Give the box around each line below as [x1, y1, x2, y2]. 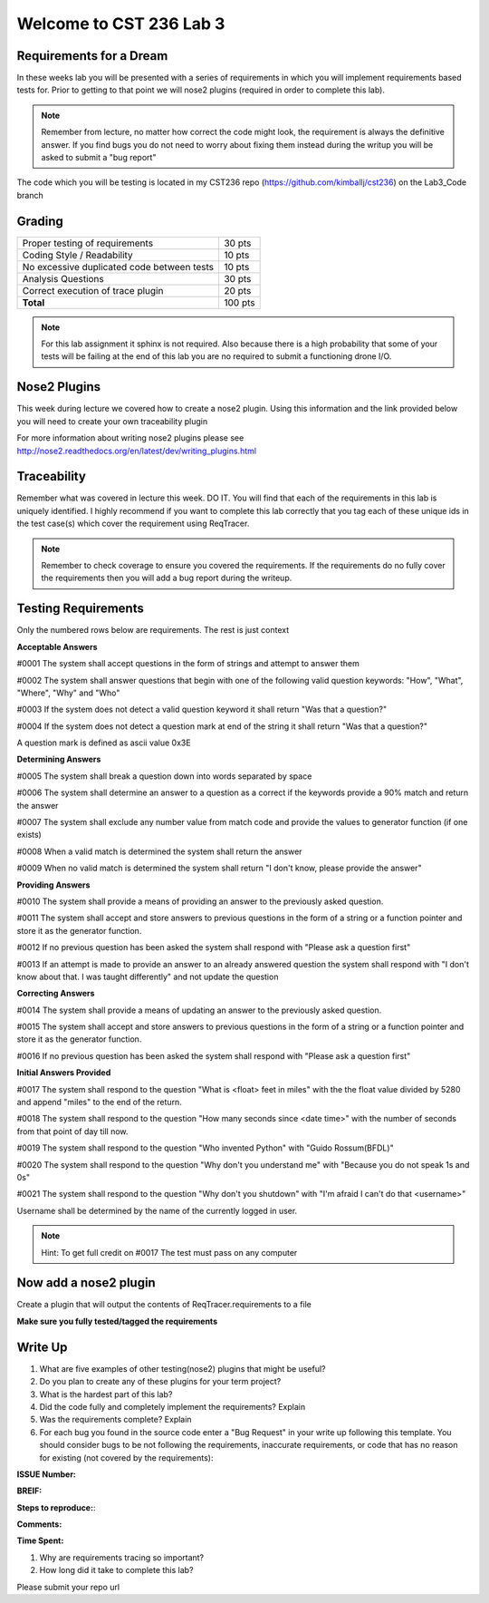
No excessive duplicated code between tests [22, 260, 215, 273]
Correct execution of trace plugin [22, 284, 164, 296]
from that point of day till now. [16, 1125, 129, 1137]
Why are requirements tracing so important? [39, 1551, 205, 1563]
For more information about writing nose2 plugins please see [16, 432, 244, 443]
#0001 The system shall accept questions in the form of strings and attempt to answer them [16, 658, 360, 669]
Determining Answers [16, 753, 101, 765]
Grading [16, 213, 63, 228]
